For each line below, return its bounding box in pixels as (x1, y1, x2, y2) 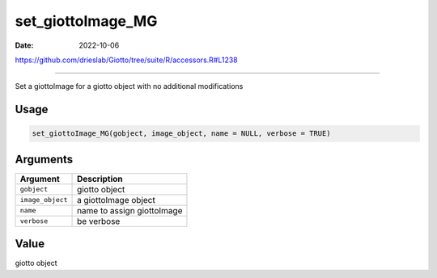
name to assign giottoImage (77, 204, 183, 216)
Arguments (15, 152, 74, 166)
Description (77, 173, 123, 184)
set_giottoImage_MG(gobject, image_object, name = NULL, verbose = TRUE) (32, 129, 331, 138)
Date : (15, 40, 34, 50)
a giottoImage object (77, 194, 155, 205)
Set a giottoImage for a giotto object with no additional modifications (15, 82, 244, 91)
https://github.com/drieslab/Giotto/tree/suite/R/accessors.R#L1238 (15, 55, 238, 65)
